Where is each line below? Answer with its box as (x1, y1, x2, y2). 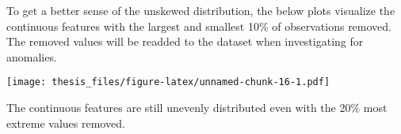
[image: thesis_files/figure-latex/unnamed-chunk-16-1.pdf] (6, 76, 330, 88)
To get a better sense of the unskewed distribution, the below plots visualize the (6, 2, 395, 18)
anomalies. (6, 48, 57, 65)
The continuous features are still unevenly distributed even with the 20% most (6, 99, 388, 116)
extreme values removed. (6, 114, 125, 131)
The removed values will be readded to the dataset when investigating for (6, 33, 364, 50)
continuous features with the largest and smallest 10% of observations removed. (6, 17, 391, 34)
